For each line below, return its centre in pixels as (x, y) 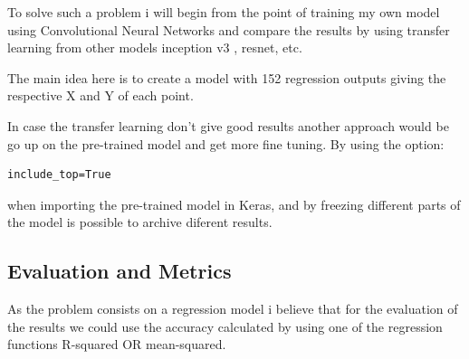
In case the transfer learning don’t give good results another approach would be (228, 125)
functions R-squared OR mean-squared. (117, 344)
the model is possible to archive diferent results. (140, 222)
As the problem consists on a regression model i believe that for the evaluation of (233, 309)
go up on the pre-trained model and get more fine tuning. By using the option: (226, 143)
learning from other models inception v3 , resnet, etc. (155, 47)
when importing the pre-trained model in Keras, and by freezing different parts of (234, 204)
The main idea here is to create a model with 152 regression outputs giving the (227, 77)
